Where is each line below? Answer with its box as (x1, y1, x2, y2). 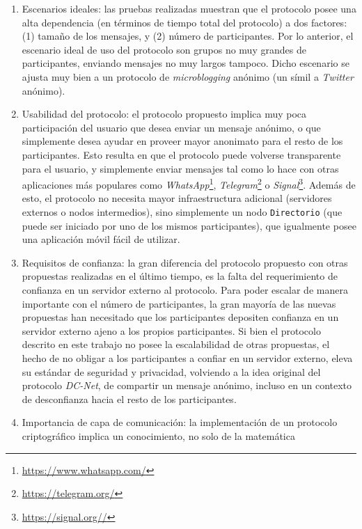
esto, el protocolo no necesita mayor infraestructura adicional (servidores (22, 191, 332, 205)
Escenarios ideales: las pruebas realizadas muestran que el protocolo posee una (22, 1, 356, 15)
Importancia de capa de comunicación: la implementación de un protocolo (22, 415, 338, 429)
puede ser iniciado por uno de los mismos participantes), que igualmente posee (22, 218, 356, 232)
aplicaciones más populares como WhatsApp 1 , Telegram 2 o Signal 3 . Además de (22, 175, 356, 191)
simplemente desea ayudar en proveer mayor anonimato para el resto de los (22, 134, 343, 148)
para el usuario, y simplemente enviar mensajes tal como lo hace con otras (22, 161, 339, 175)
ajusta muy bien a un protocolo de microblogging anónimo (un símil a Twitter (22, 69, 354, 84)
